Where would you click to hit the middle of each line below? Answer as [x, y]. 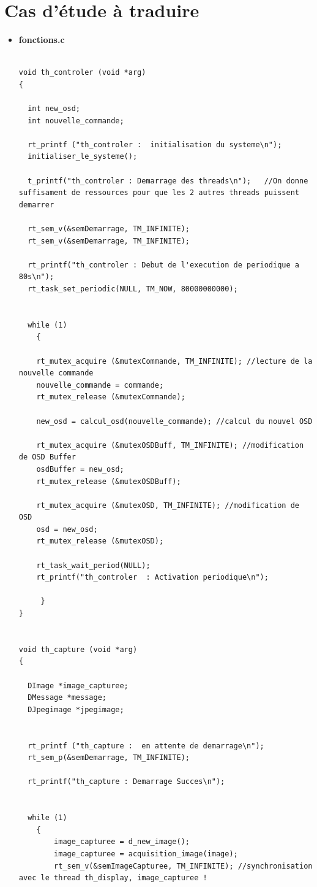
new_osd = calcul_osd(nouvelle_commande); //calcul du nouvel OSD [174, 421]
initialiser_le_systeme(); [83, 157]
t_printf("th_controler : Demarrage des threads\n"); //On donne [168, 181]
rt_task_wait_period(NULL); [93, 565]
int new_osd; [54, 109]
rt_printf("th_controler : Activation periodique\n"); [152, 578]
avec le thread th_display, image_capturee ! [113, 878]
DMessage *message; [67, 698]
